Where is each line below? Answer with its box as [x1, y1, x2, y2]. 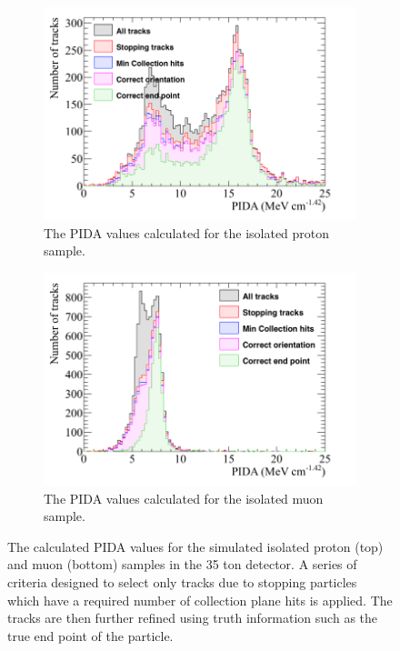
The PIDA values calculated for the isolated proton [44, 223, 330, 242]
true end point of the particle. [7, 626, 174, 645]
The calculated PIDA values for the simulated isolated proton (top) [7, 536, 384, 556]
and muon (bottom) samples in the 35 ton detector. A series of [7, 555, 357, 574]
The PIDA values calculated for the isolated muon [44, 488, 324, 507]
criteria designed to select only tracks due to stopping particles [7, 572, 357, 591]
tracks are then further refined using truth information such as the [7, 608, 378, 627]
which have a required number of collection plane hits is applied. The [7, 590, 393, 609]
